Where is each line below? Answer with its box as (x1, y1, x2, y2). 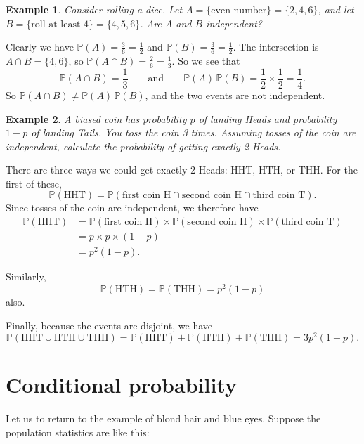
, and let (318, 2, 354, 16)
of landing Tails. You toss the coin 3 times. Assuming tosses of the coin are (31, 125, 356, 140)
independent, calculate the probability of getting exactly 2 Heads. (6, 138, 281, 153)
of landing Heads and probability (198, 111, 337, 126)
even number (211, 6, 267, 15)
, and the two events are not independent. (145, 87, 325, 102)
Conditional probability (6, 370, 237, 399)
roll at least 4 (31, 19, 89, 30)
